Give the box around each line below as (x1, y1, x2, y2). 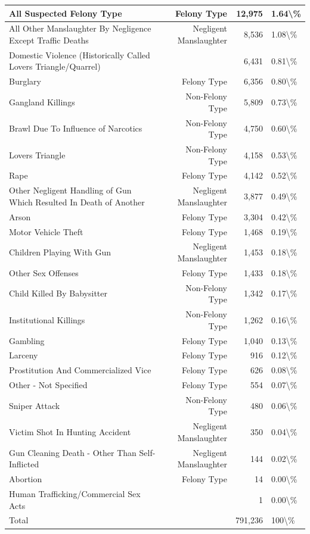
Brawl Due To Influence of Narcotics (9, 122, 142, 135)
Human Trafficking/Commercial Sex (9, 488, 141, 500)
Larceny (9, 349, 38, 361)
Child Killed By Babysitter (9, 287, 108, 299)
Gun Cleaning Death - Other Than (9, 446, 137, 458)
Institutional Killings (9, 313, 85, 326)
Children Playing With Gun (9, 246, 111, 258)
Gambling (9, 334, 45, 346)
